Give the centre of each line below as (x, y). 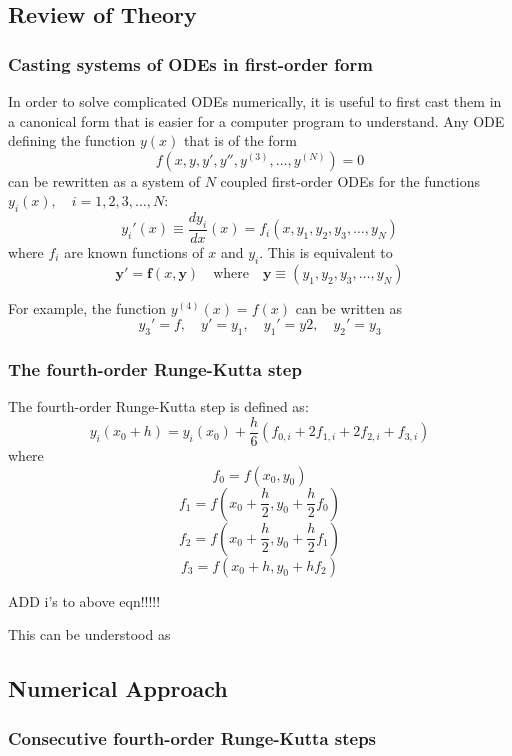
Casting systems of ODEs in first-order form (190, 63)
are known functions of (134, 252)
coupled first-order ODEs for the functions (350, 180)
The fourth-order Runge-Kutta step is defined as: (158, 406)
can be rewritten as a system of (104, 180)
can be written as (348, 307)
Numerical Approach (118, 688)
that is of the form (240, 140)
